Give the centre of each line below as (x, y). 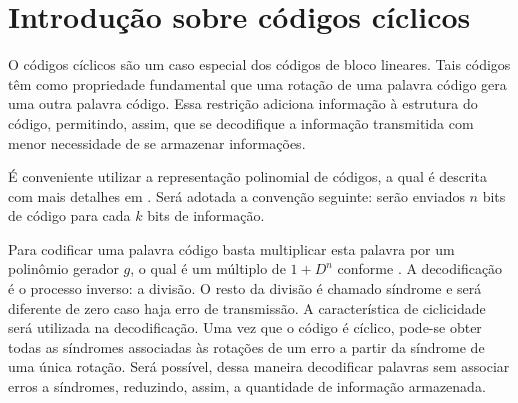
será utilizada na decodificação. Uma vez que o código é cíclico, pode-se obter (245, 327)
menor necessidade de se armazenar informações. (157, 142)
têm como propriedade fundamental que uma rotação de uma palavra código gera (257, 83)
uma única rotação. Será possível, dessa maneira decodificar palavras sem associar (259, 366)
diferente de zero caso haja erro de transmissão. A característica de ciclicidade (247, 307)
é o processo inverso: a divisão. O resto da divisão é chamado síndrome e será (245, 288)
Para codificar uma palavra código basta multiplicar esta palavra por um (231, 248)
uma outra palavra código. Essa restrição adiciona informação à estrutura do (243, 103)
